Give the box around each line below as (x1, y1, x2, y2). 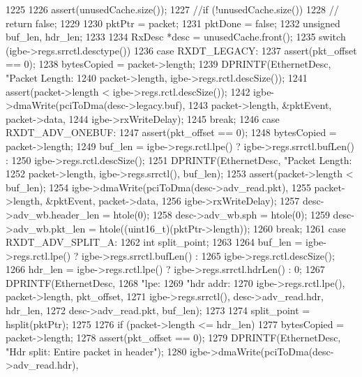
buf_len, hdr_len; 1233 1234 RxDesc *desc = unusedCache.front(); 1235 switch (6, 29, 346, 44)
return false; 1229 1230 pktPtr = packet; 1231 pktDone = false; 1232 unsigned (6, 15, 340, 30)
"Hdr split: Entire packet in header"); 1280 (6, 343, 187, 358)
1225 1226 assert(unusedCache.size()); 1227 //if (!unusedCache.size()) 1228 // (6, 2, 339, 16)
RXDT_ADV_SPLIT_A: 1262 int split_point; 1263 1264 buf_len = (6, 235, 303, 249)
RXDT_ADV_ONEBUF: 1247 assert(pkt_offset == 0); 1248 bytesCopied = (6, 125, 337, 140)
